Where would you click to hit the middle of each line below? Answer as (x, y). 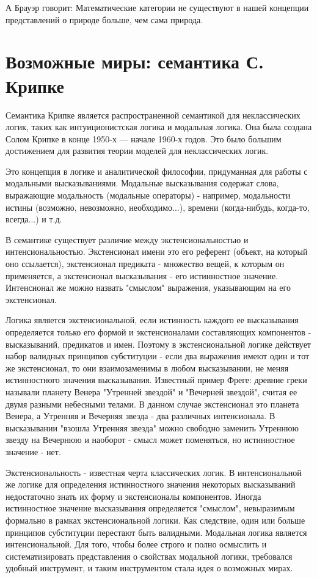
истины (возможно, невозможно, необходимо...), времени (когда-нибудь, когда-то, (158, 207)
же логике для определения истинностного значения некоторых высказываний (151, 484)
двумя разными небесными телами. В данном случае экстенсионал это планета (152, 404)
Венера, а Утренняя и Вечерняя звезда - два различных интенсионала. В (140, 416)
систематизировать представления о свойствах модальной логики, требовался (149, 556)
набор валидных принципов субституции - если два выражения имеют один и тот (158, 356)
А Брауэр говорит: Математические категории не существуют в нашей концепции (157, 7)
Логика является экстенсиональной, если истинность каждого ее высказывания (152, 320)
